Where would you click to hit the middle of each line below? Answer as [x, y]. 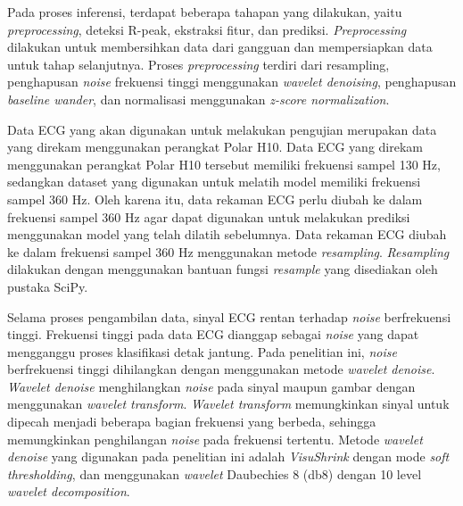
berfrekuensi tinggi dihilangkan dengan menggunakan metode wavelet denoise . [221, 369]
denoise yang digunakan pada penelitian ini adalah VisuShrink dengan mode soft [228, 456]
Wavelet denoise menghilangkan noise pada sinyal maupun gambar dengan [211, 386]
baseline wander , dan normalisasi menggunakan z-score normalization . [198, 99]
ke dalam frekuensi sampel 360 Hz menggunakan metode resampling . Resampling [228, 251]
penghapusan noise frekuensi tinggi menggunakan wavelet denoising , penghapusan [232, 82]
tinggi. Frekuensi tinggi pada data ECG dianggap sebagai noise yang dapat [213, 334]
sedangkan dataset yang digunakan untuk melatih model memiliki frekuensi [214, 182]
